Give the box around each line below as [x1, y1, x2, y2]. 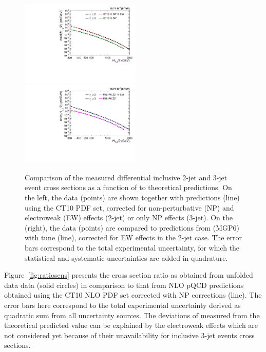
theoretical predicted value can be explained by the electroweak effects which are [4, 320, 258, 330]
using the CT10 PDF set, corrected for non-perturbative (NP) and [25, 202, 234, 213]
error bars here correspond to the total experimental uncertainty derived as [4, 299, 241, 310]
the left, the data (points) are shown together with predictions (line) [25, 192, 240, 202]
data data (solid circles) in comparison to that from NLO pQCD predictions [4, 279, 244, 290]
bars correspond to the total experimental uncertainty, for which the [25, 242, 240, 253]
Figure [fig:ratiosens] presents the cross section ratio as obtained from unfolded [4, 270, 253, 280]
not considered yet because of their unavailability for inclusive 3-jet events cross [4, 329, 255, 340]
